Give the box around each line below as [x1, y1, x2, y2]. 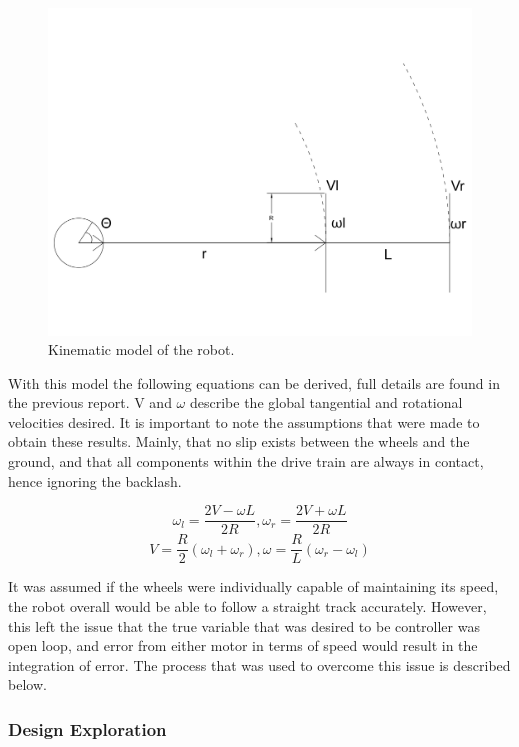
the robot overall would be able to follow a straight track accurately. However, [8, 595, 487, 616]
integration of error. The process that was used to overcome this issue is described [8, 654, 511, 675]
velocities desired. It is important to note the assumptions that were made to [8, 411, 480, 432]
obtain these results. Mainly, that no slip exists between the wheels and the [8, 431, 470, 452]
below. [8, 674, 47, 695]
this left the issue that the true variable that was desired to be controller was [8, 615, 480, 636]
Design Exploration [8, 716, 167, 741]
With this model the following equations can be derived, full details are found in [8, 372, 500, 393]
